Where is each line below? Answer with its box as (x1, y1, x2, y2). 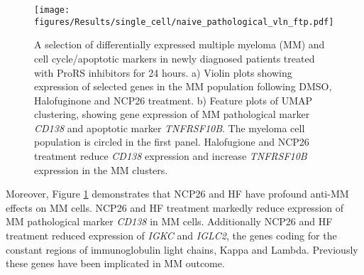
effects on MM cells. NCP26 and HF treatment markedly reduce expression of (6, 200, 344, 215)
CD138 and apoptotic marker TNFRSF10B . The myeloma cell (34, 120, 305, 135)
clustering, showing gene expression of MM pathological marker (34, 107, 310, 122)
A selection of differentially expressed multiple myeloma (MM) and (34, 37, 325, 52)
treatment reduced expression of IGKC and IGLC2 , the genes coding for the (6, 228, 337, 243)
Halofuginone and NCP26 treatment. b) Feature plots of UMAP (34, 92, 312, 107)
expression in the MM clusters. (34, 162, 168, 177)
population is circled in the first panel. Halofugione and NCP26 (34, 134, 309, 149)
